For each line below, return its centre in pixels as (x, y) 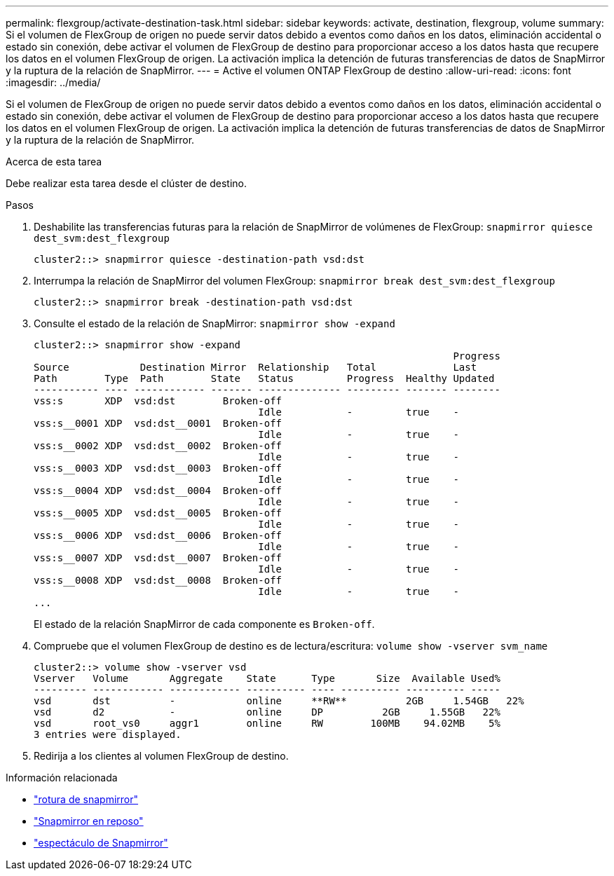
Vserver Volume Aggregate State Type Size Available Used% (267, 678)
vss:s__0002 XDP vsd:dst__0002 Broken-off (158, 446)
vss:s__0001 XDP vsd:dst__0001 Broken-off (158, 423)
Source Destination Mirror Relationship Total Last (255, 367)
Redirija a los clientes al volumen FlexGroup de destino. (161, 756)
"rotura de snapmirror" (86, 799)
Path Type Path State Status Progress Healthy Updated (264, 378)
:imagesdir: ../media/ (53, 82)
